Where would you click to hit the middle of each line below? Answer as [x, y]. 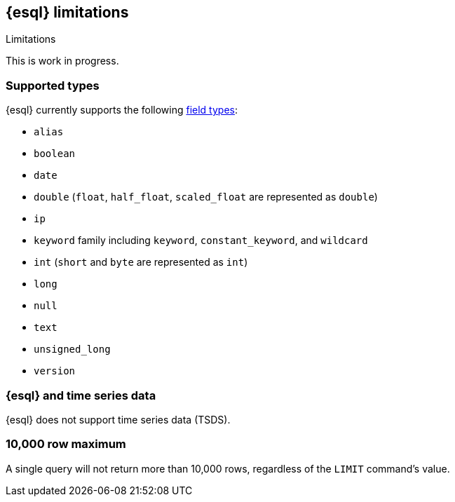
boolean [55, 154]
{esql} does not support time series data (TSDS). [118, 419]
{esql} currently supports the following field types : [122, 110]
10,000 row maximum [66, 444]
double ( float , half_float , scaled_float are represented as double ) [206, 197]
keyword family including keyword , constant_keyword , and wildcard [201, 240]
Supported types [53, 85]
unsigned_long [72, 350]
